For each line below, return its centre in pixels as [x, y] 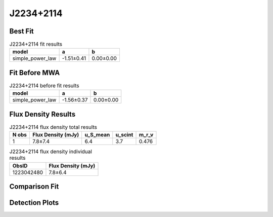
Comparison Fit [34, 187]
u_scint [124, 135]
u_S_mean [97, 135]
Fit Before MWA [35, 73]
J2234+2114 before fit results [44, 86]
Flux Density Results [42, 114]
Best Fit [21, 31]
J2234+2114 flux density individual [51, 152]
